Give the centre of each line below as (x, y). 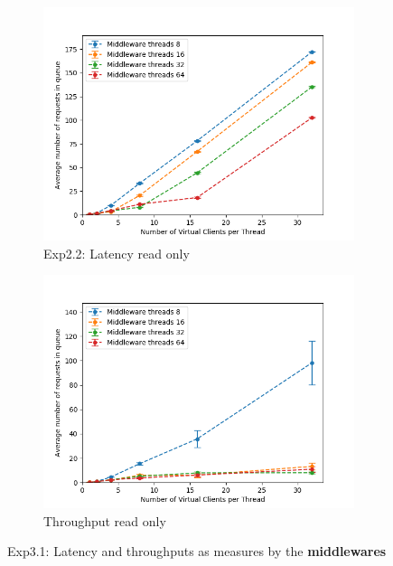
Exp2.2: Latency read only (117, 253)
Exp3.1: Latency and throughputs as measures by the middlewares (197, 551)
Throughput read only (105, 520)
